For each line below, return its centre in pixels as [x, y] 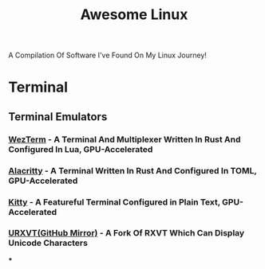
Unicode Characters [48, 243]
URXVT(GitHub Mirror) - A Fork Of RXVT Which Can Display [127, 233]
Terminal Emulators [58, 117]
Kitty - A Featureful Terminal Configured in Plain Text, [115, 202]
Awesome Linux [134, 15]
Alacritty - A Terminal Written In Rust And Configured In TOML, [132, 170]
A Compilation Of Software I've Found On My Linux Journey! [108, 55]
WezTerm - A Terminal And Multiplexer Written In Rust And [125, 139]
